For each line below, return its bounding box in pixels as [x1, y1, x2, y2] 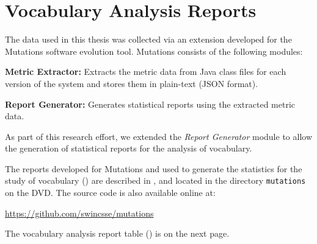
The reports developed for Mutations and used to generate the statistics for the [5, 162, 302, 175]
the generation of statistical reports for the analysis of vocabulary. [5, 142, 252, 155]
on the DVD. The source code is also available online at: [5, 186, 216, 199]
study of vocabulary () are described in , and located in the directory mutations [5, 174, 306, 187]
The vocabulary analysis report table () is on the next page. [5, 227, 230, 240]
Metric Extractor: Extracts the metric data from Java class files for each [5, 65, 286, 78]
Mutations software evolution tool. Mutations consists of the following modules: [5, 44, 303, 57]
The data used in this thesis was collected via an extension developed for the [5, 33, 292, 46]
